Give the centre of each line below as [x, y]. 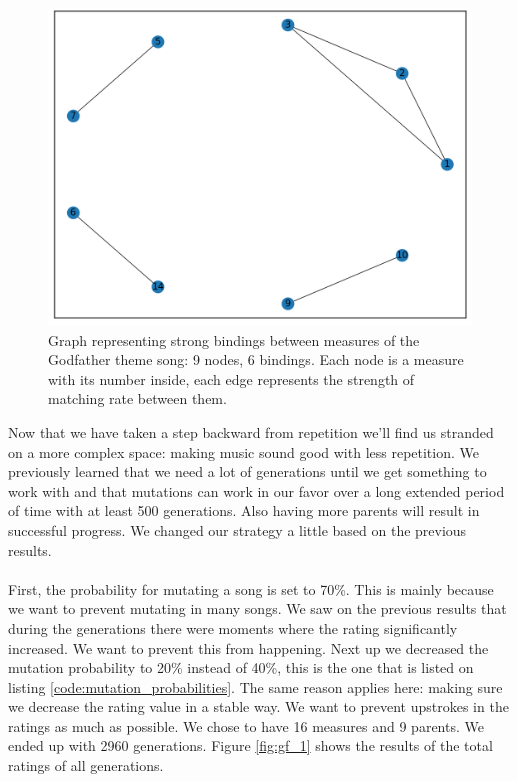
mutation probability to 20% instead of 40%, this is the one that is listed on [241, 667]
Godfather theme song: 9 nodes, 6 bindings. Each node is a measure [256, 359]
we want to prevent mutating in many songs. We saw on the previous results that [257, 608]
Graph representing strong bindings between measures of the [234, 339]
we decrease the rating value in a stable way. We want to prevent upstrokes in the [258, 706]
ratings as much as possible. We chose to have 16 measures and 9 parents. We [246, 725]
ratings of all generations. [86, 765]
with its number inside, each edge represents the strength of [231, 378]
